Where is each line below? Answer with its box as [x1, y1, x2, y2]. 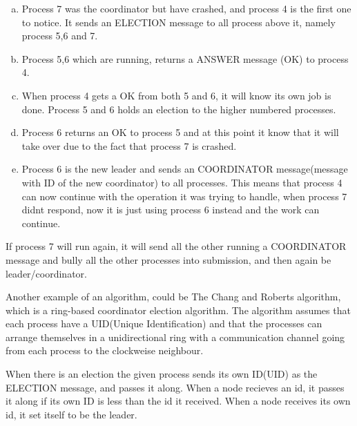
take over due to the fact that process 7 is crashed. [21, 138, 237, 153]
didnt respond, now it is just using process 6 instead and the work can [21, 202, 320, 217]
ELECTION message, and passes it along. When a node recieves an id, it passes [6, 380, 345, 394]
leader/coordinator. [6, 266, 87, 280]
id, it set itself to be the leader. [6, 407, 137, 421]
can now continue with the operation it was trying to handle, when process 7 [21, 188, 347, 203]
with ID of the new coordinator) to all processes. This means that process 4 [21, 175, 342, 189]
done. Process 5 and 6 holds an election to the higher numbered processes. [21, 101, 336, 116]
